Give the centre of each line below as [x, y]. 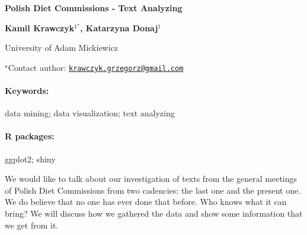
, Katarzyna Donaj [119, 27]
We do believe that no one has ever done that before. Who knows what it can [146, 202]
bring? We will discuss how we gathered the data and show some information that [154, 213]
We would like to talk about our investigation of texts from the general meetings [151, 179]
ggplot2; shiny [30, 159]
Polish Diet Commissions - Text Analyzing [94, 8]
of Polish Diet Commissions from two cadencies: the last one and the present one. [153, 190]
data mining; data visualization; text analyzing [90, 113]
